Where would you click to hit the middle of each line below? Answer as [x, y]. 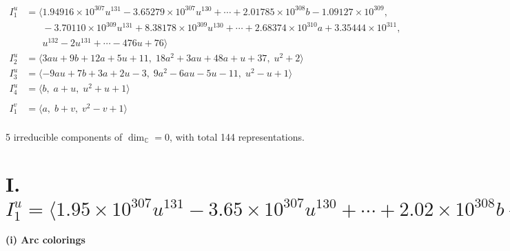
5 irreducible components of [64, 136]
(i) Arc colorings [45, 240]
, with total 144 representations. [237, 136]
